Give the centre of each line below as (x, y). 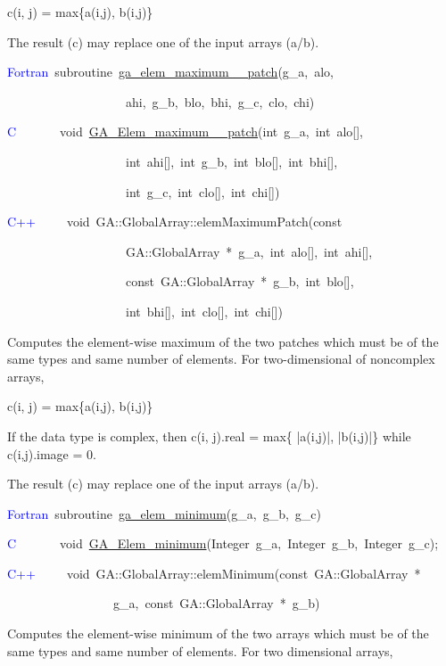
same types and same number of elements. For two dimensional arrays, (200, 650)
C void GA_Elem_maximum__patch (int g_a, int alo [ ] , (186, 132)
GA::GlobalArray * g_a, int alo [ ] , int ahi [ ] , (249, 251)
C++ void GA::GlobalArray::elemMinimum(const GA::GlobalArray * (214, 573)
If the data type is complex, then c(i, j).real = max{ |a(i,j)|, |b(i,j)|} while (209, 436)
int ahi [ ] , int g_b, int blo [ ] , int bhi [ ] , (231, 161)
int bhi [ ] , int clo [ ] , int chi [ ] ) (204, 311)
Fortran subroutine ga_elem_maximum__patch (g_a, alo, (171, 72)
